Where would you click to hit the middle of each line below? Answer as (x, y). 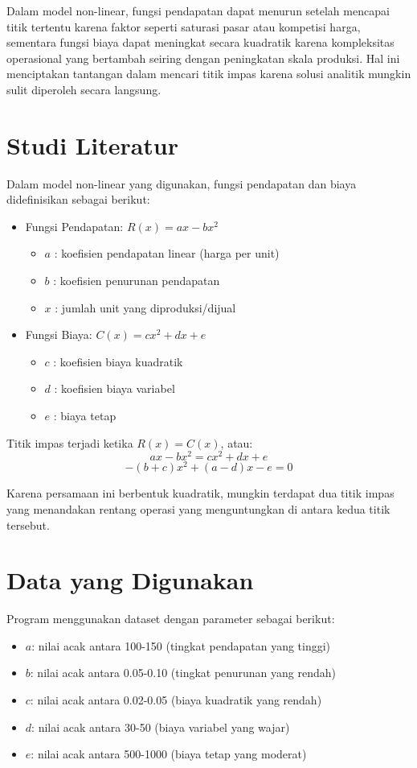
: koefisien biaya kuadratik (118, 361)
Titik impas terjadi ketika (70, 442)
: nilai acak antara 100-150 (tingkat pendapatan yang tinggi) (181, 645)
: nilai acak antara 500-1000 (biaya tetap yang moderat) (169, 754)
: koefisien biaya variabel (114, 388)
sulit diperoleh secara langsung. (84, 89)
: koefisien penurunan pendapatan (137, 281)
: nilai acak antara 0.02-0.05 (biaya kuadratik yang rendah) (176, 700)
